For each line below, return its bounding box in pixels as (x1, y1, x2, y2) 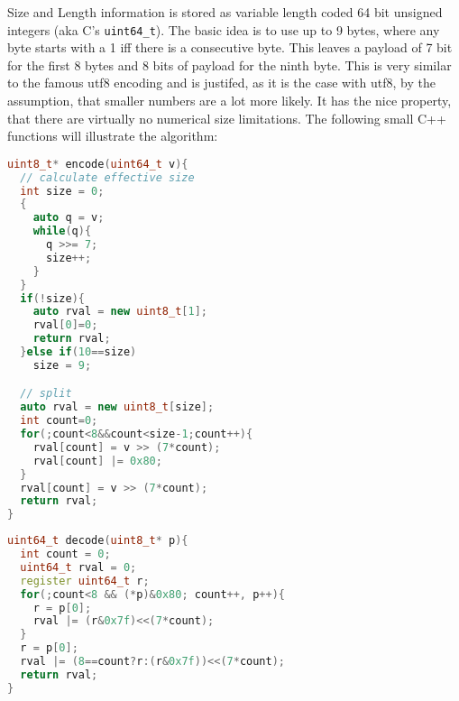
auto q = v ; (32, 211, 105, 225)
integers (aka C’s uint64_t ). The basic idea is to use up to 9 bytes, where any (7, 20, 440, 39)
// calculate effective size (20, 171, 195, 184)
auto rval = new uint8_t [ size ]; (20, 401, 215, 414)
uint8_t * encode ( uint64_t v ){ (7, 157, 188, 171)
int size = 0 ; (20, 184, 105, 198)
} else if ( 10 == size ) (20, 346, 137, 359)
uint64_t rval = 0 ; (20, 560, 137, 574)
